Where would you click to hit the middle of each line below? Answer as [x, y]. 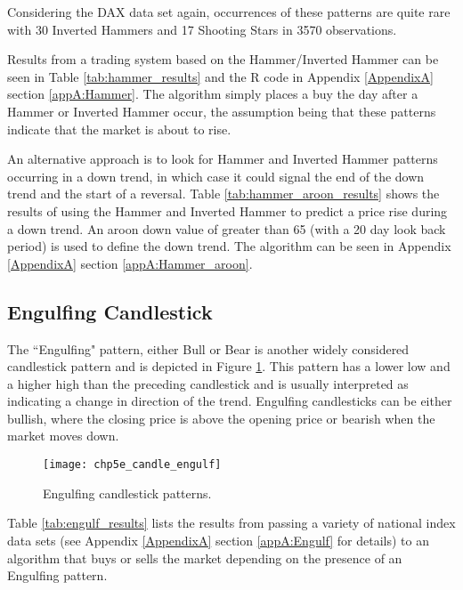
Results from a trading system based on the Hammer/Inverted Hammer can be [223, 59]
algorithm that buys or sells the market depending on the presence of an [205, 558]
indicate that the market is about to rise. [119, 129]
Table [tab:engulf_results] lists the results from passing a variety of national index [231, 523]
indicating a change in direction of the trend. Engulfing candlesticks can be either [230, 401]
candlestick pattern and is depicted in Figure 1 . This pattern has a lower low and [229, 366]
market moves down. [63, 436]
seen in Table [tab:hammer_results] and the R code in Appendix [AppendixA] [220, 76]
